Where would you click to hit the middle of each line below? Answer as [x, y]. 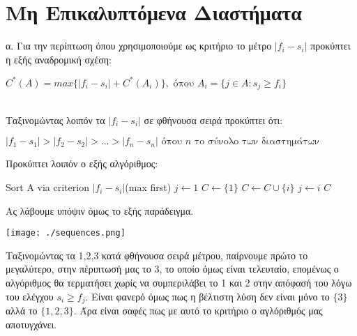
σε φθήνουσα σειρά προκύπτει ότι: [213, 120]
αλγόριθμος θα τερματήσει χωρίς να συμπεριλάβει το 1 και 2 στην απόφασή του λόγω [179, 283]
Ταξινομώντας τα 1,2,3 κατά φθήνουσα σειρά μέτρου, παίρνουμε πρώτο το [157, 255]
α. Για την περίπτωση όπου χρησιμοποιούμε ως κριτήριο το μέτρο [139, 46]
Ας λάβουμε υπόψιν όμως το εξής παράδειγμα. [100, 210]
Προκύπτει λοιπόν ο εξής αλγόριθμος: [82, 163]
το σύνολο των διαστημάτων [257, 142]
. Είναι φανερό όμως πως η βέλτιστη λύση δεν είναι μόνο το [207, 296]
